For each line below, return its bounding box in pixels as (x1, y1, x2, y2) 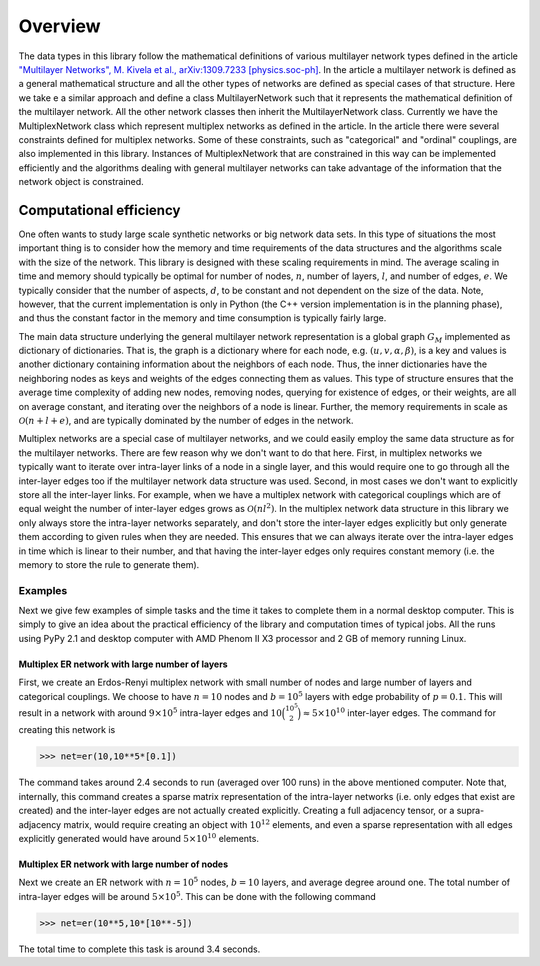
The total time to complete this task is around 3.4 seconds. (18, 943, 261, 955)
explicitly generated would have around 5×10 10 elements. (18, 831, 260, 844)
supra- (456, 805, 485, 817)
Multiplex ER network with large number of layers (18, 658, 229, 670)
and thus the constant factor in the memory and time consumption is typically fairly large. (18, 312, 387, 324)
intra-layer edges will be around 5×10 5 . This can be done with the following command (18, 890, 376, 902)
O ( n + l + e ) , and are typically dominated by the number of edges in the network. (18, 415, 354, 427)
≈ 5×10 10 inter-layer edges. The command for (302, 706, 497, 719)
